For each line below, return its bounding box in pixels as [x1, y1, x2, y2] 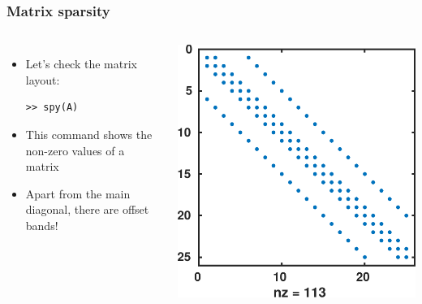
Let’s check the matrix [25, 55, 137, 72]
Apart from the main [25, 185, 131, 202]
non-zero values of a [25, 141, 125, 159]
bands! [25, 216, 58, 233]
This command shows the [25, 126, 153, 142]
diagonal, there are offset [25, 201, 149, 218]
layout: [25, 71, 60, 88]
